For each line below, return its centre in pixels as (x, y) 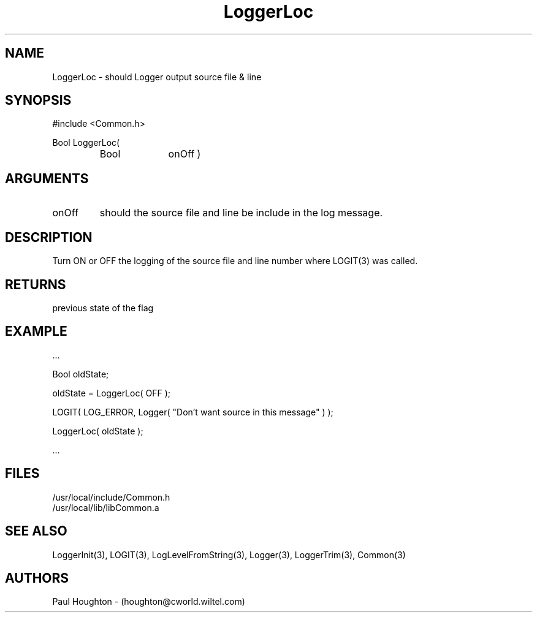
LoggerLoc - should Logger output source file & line (157, 77)
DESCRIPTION (49, 237)
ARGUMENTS (47, 178)
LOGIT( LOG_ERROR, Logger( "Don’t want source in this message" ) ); (193, 412)
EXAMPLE (36, 331)
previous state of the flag (103, 308)
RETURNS (36, 284)
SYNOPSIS (38, 100)
